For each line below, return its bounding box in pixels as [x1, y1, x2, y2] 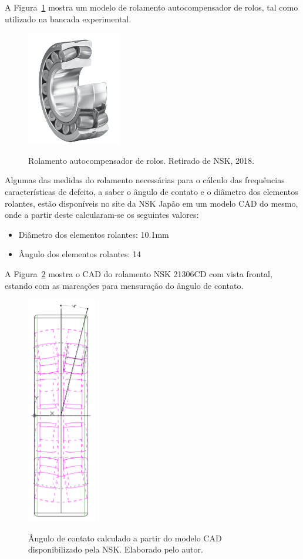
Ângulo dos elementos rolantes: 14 [18, 248, 142, 260]
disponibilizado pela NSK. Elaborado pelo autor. [28, 543, 203, 555]
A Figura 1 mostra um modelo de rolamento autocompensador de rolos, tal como [5, 1, 298, 13]
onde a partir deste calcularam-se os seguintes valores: [5, 208, 199, 221]
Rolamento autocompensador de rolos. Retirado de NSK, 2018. [28, 154, 254, 166]
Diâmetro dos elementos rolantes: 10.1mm [18, 228, 169, 240]
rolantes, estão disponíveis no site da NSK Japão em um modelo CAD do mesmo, [5, 197, 298, 209]
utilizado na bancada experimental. [5, 12, 132, 25]
